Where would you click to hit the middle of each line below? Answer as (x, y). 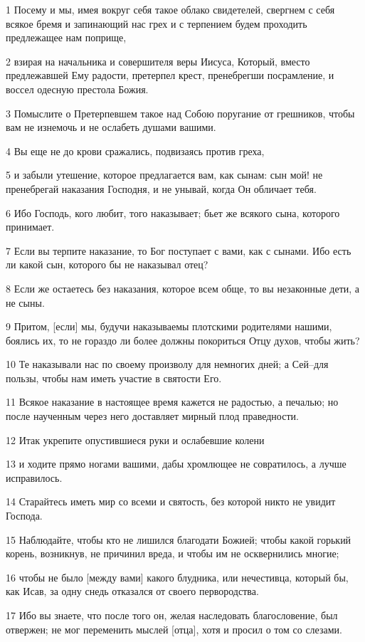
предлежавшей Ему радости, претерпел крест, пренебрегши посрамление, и (170, 75)
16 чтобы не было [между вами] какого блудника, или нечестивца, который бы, (177, 577)
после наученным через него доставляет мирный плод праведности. (152, 416)
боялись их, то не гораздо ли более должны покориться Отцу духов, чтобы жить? (183, 340)
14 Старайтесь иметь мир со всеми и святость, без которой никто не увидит (171, 501)
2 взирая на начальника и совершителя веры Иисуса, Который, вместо (158, 61)
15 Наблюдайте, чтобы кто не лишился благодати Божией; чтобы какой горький (179, 539)
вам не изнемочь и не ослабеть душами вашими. (111, 127)
